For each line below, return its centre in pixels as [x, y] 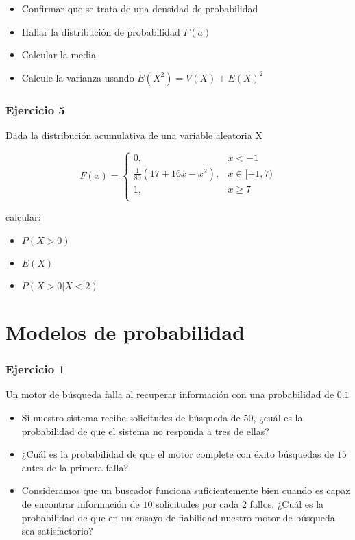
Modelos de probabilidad [125, 332]
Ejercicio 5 [35, 109]
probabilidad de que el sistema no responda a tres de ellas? [145, 431]
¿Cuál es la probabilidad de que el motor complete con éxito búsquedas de [178, 454]
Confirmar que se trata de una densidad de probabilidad [140, 8]
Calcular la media [59, 54]
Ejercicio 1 [35, 369]
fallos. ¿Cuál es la [287, 503]
